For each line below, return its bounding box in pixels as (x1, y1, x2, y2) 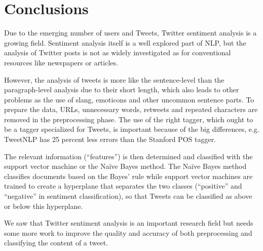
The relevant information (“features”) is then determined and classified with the (4, 151, 253, 161)
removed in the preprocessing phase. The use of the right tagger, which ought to (4, 114, 253, 124)
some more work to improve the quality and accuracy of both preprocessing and (4, 227, 252, 238)
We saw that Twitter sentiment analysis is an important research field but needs (4, 218, 253, 228)
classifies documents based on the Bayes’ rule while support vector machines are (4, 170, 253, 181)
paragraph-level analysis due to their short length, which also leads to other (4, 84, 239, 95)
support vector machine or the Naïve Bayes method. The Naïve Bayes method (4, 161, 247, 171)
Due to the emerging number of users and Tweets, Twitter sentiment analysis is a (4, 27, 257, 38)
